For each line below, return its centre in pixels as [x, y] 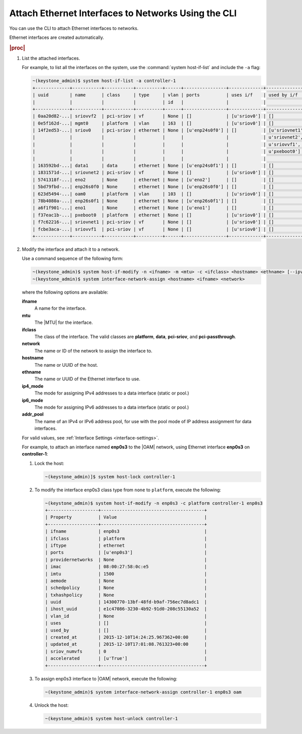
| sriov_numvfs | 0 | [126, 651]
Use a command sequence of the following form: [72, 259]
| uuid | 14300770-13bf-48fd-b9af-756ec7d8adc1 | [126, 602]
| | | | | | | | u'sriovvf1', [166, 144]
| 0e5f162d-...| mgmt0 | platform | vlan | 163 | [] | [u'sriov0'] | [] [153, 123]
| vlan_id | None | [126, 616]
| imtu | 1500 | [126, 574]
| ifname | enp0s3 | [126, 531]
